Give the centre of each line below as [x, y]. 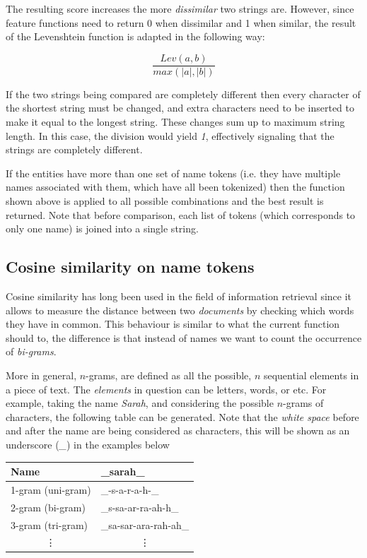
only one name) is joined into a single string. [102, 228]
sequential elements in [311, 375]
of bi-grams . [31, 351]
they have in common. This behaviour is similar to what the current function [173, 324]
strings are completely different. [74, 149]
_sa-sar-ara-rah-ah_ [145, 524]
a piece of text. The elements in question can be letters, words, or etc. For [166, 389]
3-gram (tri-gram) [49, 524]
